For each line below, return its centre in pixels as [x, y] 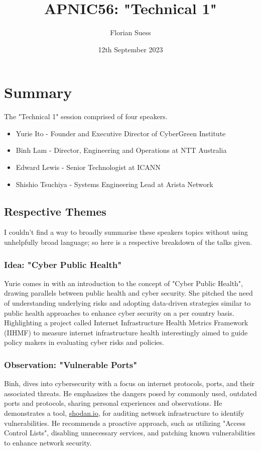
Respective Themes [55, 211]
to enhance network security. [48, 442]
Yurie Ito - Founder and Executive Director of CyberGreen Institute [121, 133]
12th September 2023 [130, 49]
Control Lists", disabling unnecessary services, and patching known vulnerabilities [130, 433]
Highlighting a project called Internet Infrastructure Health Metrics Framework [126, 323]
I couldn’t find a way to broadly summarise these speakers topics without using [126, 232]
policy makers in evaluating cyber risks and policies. [84, 342]
